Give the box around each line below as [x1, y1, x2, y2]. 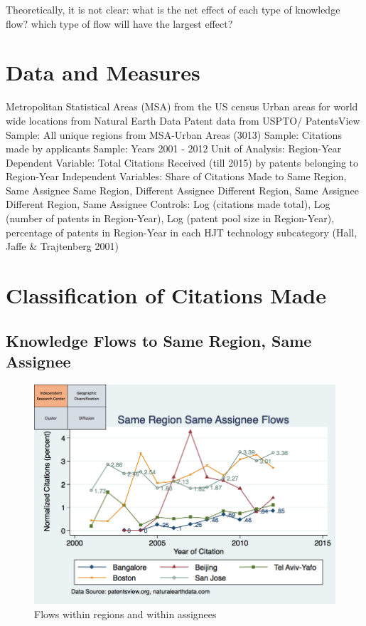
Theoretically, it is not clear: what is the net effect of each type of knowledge [6, 2, 340, 16]
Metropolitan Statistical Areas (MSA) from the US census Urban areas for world [6, 99, 358, 114]
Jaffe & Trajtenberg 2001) [6, 239, 119, 254]
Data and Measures [6, 58, 200, 87]
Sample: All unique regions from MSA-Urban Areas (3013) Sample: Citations [6, 127, 342, 142]
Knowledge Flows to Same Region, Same [6, 329, 312, 351]
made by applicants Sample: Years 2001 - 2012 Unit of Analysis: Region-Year [6, 141, 342, 156]
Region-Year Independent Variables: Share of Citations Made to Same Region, [6, 169, 347, 184]
